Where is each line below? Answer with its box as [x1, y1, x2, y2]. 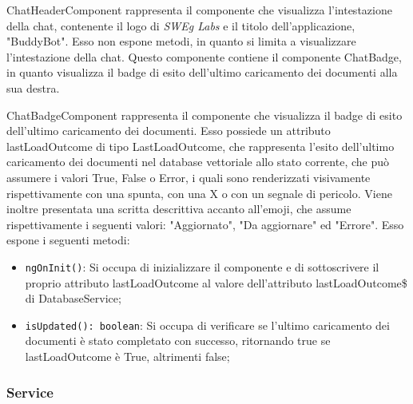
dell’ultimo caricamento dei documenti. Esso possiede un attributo [6, 122, 331, 139]
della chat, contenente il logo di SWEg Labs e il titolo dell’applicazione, [6, 17, 355, 34]
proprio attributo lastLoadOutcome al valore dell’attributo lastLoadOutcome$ [25, 274, 407, 291]
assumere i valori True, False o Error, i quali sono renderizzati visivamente [6, 168, 371, 185]
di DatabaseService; [25, 290, 121, 307]
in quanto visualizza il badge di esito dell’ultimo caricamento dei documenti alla [6, 64, 398, 81]
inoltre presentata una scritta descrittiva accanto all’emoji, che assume [6, 200, 351, 217]
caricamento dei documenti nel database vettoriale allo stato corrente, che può [6, 153, 389, 170]
